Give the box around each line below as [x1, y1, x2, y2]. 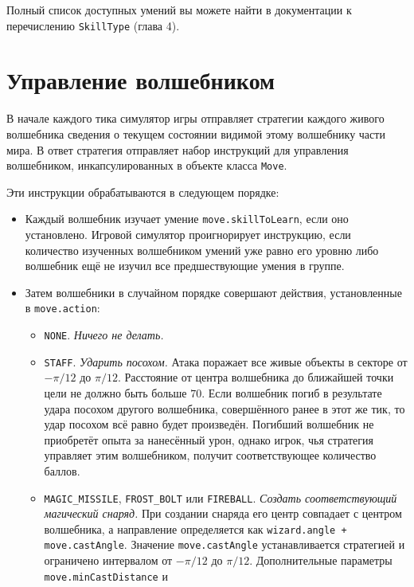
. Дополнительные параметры [249, 552, 393, 569]
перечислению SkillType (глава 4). [6, 17, 180, 33]
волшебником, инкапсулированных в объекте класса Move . [6, 157, 287, 174]
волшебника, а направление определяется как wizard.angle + [44, 520, 347, 537]
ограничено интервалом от [44, 552, 173, 569]
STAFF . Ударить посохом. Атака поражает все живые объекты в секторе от [44, 353, 408, 370]
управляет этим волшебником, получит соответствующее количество [44, 447, 377, 464]
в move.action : [25, 299, 100, 316]
